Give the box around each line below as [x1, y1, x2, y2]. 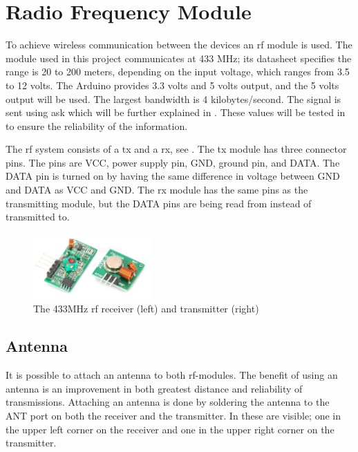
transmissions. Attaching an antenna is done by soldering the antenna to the [6, 395, 330, 409]
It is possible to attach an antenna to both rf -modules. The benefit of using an [6, 368, 338, 382]
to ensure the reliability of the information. [6, 118, 188, 133]
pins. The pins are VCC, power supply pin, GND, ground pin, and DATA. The [6, 155, 340, 169]
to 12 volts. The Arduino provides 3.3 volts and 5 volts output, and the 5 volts [6, 77, 339, 92]
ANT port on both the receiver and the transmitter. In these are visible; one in [6, 408, 341, 423]
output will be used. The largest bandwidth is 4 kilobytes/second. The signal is [6, 91, 341, 106]
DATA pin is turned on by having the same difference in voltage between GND [6, 169, 340, 183]
